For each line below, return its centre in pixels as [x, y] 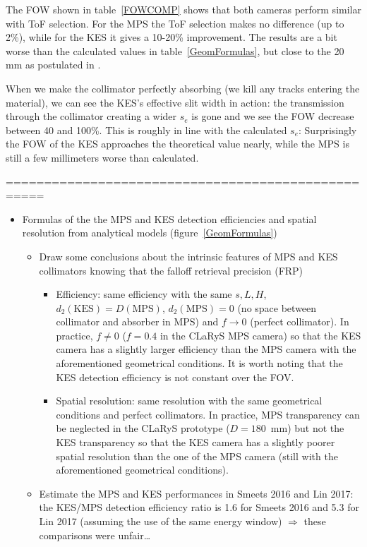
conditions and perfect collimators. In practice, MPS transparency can [208, 414]
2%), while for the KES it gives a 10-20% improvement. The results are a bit [172, 37]
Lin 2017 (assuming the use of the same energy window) [161, 521]
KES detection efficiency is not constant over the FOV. [175, 377]
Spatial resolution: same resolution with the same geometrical [189, 401]
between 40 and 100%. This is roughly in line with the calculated [146, 130]
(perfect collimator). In [300, 321]
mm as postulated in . [53, 65]
